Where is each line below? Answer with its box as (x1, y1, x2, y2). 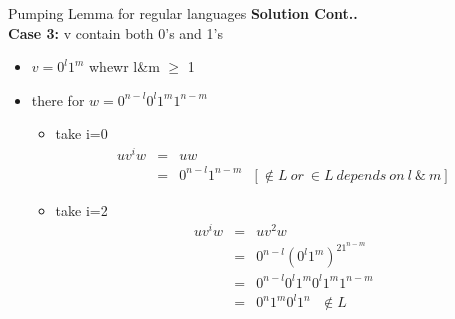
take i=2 (55, 199, 108, 220)
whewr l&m (89, 56, 160, 77)
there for (31, 89, 85, 110)
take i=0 (55, 123, 108, 144)
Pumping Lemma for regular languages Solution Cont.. (8, 3, 358, 23)
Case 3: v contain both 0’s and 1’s (8, 22, 223, 43)
